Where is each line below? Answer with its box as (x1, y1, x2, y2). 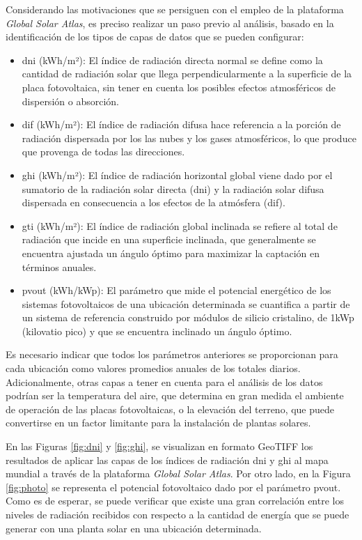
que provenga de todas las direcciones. (22, 144, 185, 159)
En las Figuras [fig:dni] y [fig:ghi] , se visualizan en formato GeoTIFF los (6, 439, 313, 454)
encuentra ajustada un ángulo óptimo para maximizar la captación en (22, 245, 320, 260)
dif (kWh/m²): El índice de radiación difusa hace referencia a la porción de (22, 117, 341, 132)
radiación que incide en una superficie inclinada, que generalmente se (22, 232, 316, 247)
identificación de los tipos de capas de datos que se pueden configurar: (6, 29, 304, 44)
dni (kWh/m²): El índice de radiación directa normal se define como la (22, 52, 323, 67)
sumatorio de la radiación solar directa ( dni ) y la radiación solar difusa (22, 181, 324, 196)
